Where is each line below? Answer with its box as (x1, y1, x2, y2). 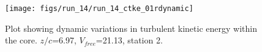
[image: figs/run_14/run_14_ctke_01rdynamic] (5, 4, 193, 13)
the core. (5, 34, 37, 46)
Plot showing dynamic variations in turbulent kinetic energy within (5, 21, 257, 34)
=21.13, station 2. (95, 34, 163, 46)
